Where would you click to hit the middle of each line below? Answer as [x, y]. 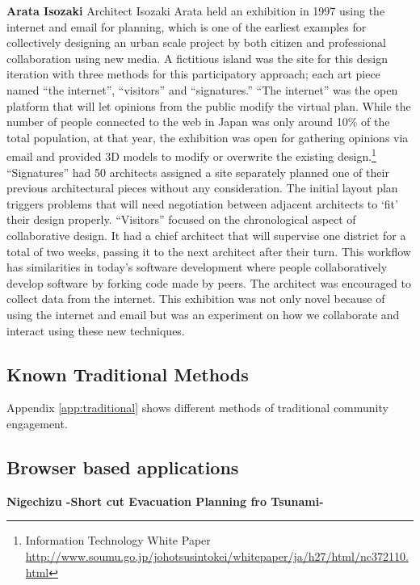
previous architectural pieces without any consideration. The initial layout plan [202, 188]
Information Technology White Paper [118, 540]
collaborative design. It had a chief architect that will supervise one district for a [206, 235]
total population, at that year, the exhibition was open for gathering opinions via [208, 137]
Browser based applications [123, 467]
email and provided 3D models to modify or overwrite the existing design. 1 [191, 155]
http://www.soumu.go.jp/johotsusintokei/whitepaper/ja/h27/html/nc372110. [217, 556]
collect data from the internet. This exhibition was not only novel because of [196, 299]
